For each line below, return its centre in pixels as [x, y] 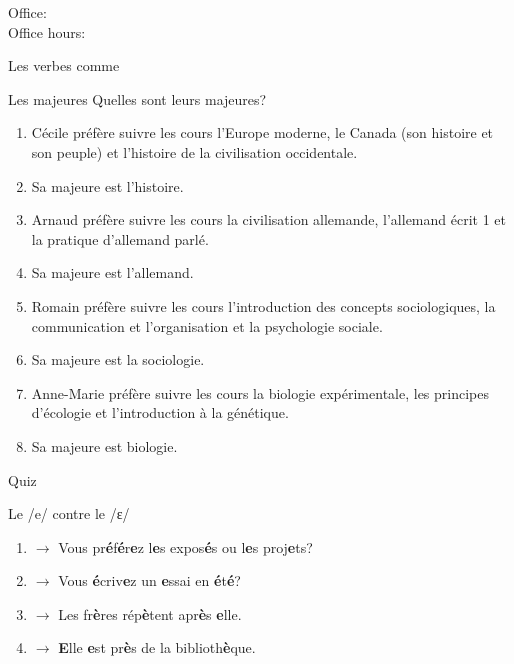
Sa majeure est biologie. [104, 445]
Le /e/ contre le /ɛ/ [69, 513]
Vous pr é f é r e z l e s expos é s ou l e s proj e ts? [185, 546]
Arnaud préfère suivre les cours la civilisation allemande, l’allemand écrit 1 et [269, 219]
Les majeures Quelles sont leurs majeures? [137, 98]
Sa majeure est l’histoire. [107, 185]
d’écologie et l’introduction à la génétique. [160, 412]
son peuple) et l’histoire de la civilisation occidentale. [194, 151]
